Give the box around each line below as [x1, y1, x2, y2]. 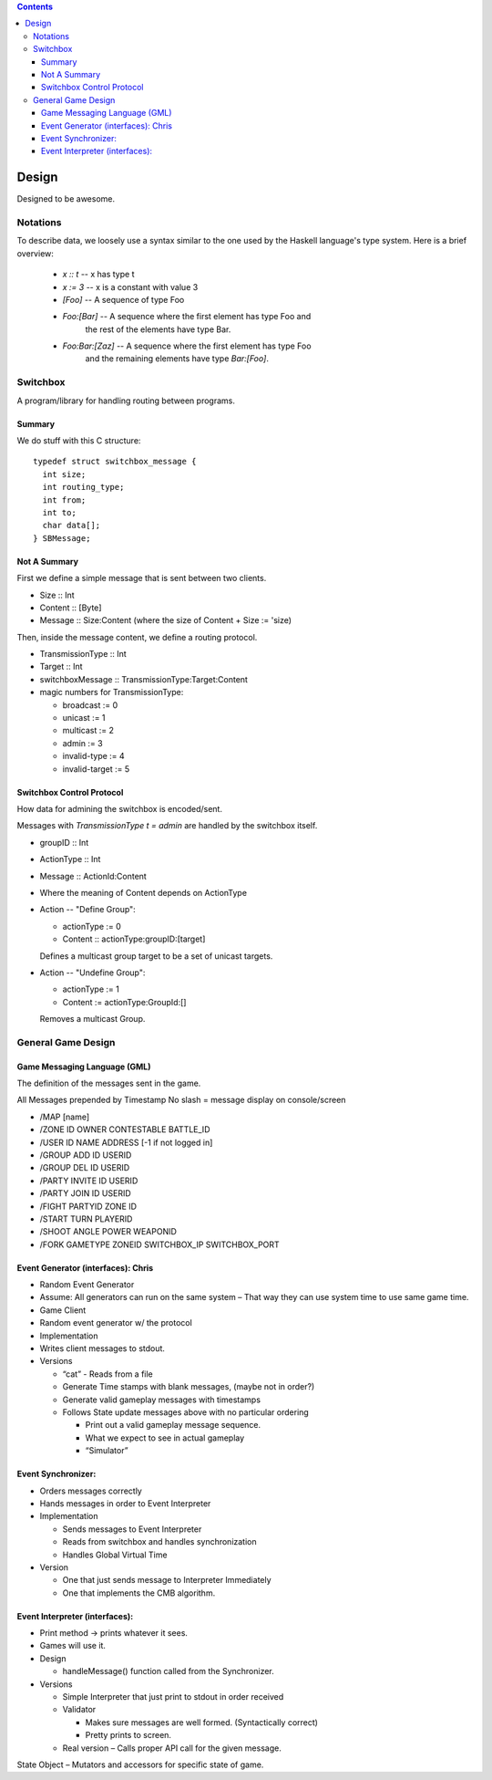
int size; [42, 469, 87, 479]
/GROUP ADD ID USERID [39, 1150, 132, 1161]
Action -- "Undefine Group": [39, 967, 146, 978]
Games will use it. [39, 1640, 107, 1651]
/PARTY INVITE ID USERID [39, 1175, 138, 1186]
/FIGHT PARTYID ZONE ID [39, 1201, 137, 1212]
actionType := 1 [62, 984, 120, 994]
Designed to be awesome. [16, 193, 116, 204]
